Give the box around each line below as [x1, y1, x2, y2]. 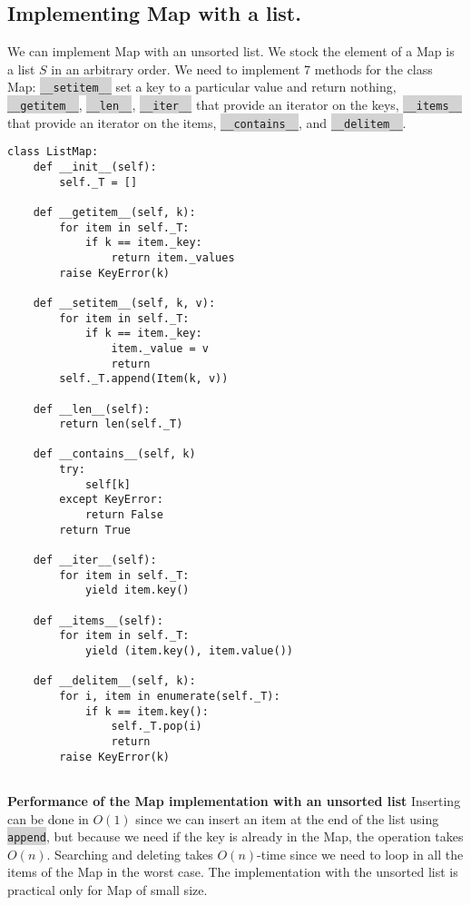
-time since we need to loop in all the [257, 844, 464, 863]
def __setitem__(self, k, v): [33, 296, 216, 310]
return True [59, 523, 132, 536]
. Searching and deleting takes [46, 844, 213, 863]
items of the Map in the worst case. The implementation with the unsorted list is [7, 862, 458, 881]
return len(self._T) [59, 418, 183, 431]
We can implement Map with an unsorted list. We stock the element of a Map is [7, 42, 455, 61]
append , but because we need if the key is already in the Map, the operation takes [7, 827, 464, 846]
